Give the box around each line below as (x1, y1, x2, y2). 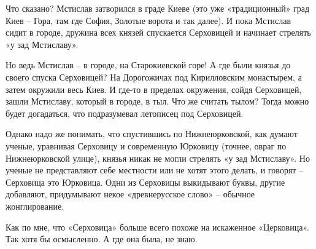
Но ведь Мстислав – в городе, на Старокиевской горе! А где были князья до (6, 58, 291, 71)
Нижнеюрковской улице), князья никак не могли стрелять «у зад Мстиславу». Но (6, 151, 310, 164)
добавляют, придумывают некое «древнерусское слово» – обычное (6, 188, 255, 200)
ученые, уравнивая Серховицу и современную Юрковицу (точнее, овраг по (6, 139, 287, 152)
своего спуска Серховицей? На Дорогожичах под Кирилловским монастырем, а (6, 70, 302, 83)
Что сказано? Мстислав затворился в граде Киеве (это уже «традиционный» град (6, 2, 310, 14)
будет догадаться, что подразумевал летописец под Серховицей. (6, 106, 244, 119)
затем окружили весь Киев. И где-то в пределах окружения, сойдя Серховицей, (6, 82, 302, 95)
